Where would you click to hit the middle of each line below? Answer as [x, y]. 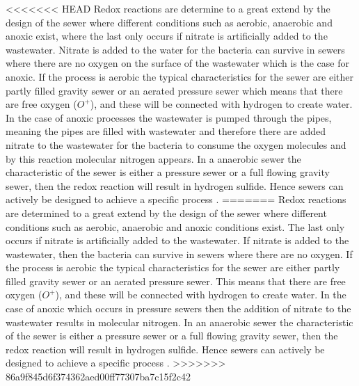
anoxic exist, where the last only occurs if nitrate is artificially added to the [167, 36]
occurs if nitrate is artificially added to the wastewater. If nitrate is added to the [177, 240]
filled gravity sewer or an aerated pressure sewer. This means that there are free [176, 281]
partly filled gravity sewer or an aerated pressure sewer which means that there [174, 90]
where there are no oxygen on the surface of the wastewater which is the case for [177, 63]
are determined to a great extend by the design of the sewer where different [166, 212]
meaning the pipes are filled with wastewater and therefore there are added [166, 131]
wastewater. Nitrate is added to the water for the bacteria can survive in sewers [175, 49]
